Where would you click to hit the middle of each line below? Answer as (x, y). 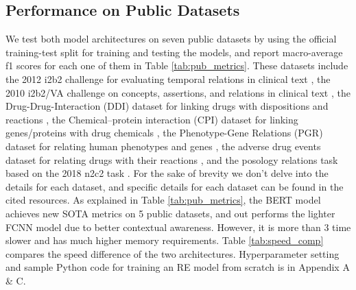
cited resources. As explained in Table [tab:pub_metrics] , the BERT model (163, 200)
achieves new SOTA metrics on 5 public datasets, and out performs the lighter (170, 213)
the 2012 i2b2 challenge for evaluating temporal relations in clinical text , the (168, 78)
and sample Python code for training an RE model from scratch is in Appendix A (178, 267)
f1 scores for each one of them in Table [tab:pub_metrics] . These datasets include (177, 65)
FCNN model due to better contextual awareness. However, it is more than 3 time (178, 227)
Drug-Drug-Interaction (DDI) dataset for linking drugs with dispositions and (167, 106)
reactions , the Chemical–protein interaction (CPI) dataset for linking (152, 119)
